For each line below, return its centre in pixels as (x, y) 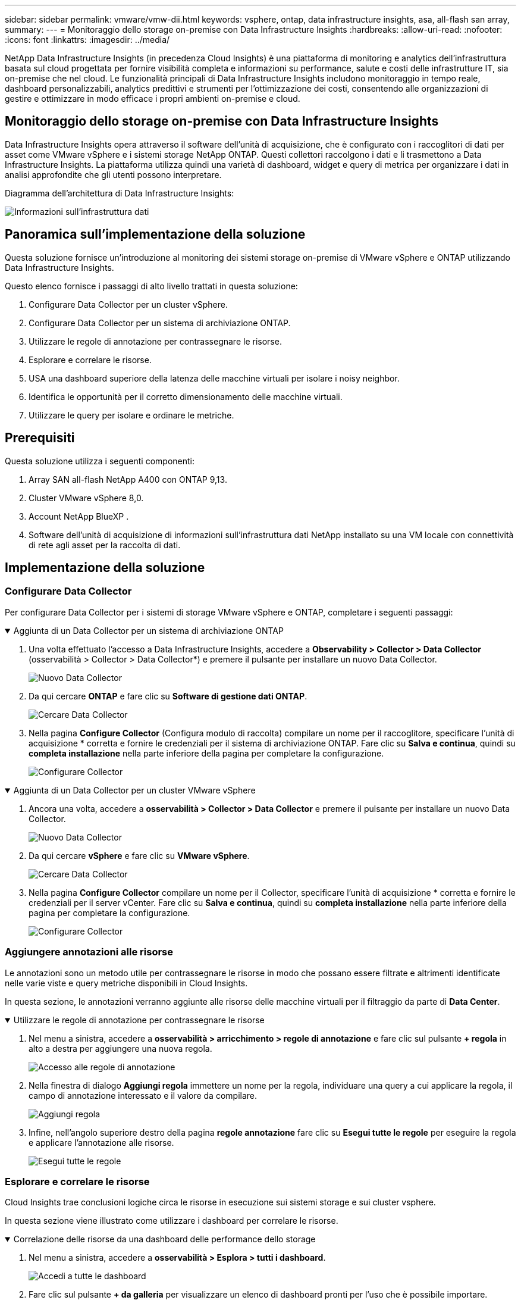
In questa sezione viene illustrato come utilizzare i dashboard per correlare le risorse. (172, 1221)
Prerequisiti (40, 438)
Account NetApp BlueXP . (79, 516)
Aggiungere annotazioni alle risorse (89, 952)
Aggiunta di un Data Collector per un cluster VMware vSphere (134, 790)
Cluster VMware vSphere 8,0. (86, 498)
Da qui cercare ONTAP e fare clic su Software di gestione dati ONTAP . (168, 696)
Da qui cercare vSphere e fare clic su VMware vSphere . (139, 855)
